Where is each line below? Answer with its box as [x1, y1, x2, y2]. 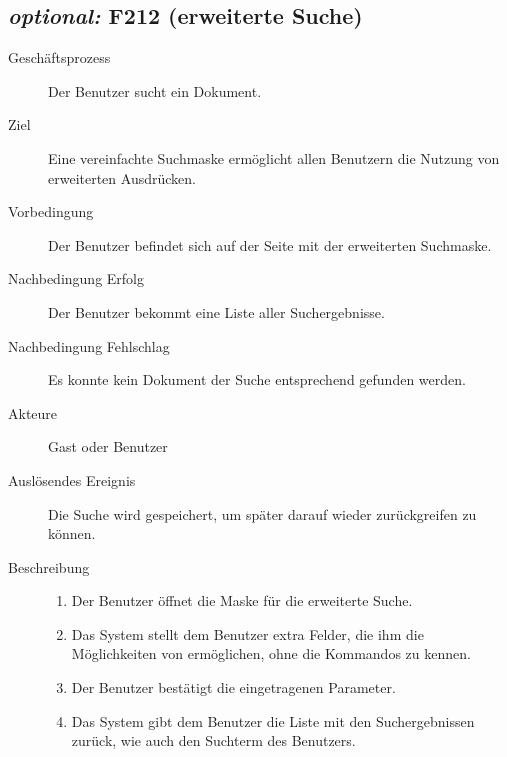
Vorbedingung [8, 201, 94, 222]
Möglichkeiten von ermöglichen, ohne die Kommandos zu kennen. [71, 643, 471, 664]
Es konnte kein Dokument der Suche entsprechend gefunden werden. [48, 369, 466, 390]
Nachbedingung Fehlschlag [8, 335, 170, 356]
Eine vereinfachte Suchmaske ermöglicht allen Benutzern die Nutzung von [48, 147, 500, 168]
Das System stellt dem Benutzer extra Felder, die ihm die [71, 623, 424, 644]
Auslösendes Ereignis [8, 469, 136, 490]
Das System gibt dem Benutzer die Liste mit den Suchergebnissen [71, 710, 475, 731]
